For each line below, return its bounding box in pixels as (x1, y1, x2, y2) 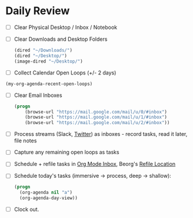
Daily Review (5, 4, 70, 18)
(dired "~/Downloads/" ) (14, 47, 73, 54)
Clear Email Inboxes (14, 92, 62, 99)
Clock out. (14, 206, 39, 213)
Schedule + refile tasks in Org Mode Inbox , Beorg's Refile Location (14, 161, 176, 168)
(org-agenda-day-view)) (19, 195, 78, 201)
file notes (14, 137, 37, 144)
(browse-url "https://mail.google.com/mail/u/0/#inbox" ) (25, 109, 168, 115)
